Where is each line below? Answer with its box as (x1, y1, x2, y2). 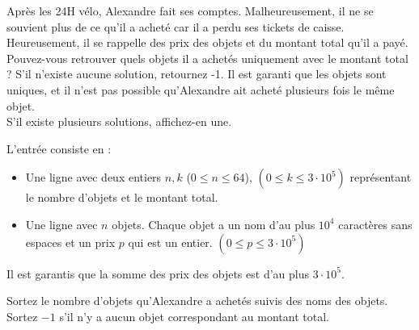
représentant (349, 169, 412, 186)
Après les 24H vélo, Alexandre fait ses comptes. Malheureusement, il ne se (6, 2, 374, 19)
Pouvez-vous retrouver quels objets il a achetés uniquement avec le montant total (6, 49, 408, 66)
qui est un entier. (128, 233, 213, 250)
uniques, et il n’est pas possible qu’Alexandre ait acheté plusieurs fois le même (6, 81, 395, 98)
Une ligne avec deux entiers (25, 169, 162, 186)
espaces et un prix (25, 233, 116, 250)
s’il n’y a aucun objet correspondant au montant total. (59, 307, 329, 324)
